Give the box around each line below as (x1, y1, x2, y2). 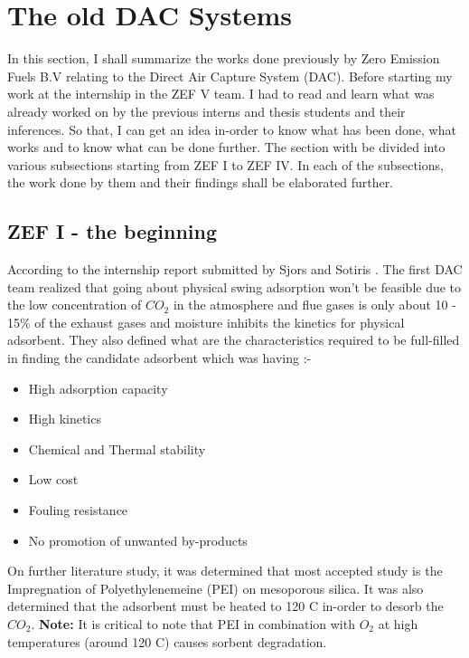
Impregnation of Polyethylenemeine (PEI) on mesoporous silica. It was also (7, 578, 424, 597)
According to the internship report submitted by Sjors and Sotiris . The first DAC (7, 260, 463, 279)
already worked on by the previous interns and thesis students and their (7, 101, 406, 120)
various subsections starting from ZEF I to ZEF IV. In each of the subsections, (7, 155, 444, 174)
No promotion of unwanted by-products (28, 530, 248, 549)
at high (378, 614, 418, 633)
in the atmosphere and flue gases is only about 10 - (173, 295, 456, 314)
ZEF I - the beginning (7, 217, 218, 245)
